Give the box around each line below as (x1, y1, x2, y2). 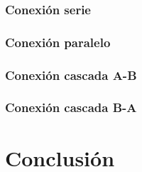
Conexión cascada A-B (5, 66, 137, 84)
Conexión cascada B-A (5, 98, 137, 116)
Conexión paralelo (5, 33, 111, 51)
